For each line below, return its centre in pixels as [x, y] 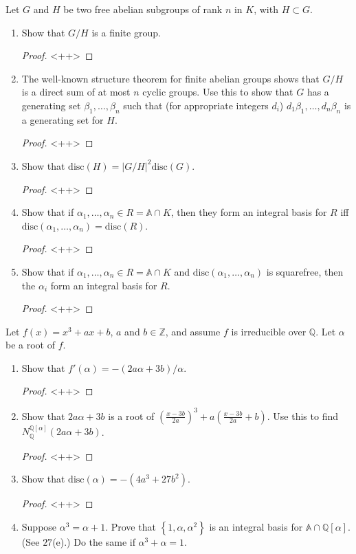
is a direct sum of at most [76, 92]
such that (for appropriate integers [196, 105]
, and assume [193, 331]
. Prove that [131, 527]
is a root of [131, 416]
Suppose [39, 527]
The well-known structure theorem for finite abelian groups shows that [170, 78]
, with [266, 9]
